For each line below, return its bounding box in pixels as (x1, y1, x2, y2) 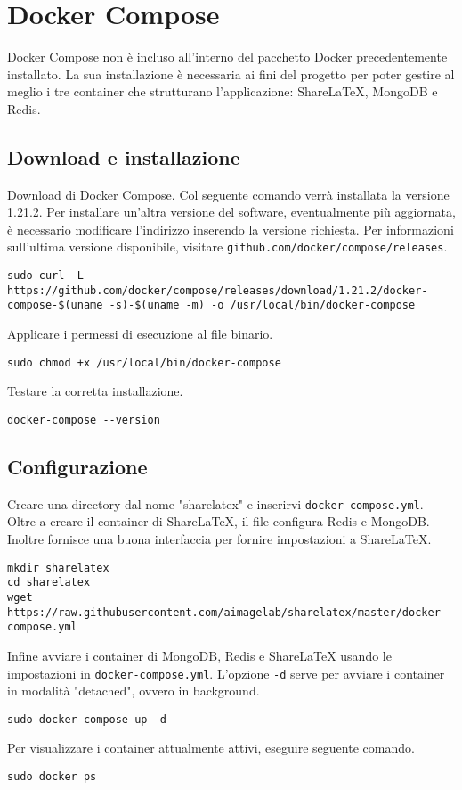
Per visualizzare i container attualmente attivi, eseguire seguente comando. (7, 738, 415, 757)
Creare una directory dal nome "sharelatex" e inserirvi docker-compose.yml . (7, 494, 424, 513)
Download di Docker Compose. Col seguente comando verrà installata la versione (7, 185, 450, 203)
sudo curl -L (7, 269, 84, 283)
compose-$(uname (7, 299, 103, 312)
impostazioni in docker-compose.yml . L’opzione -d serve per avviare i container (7, 663, 445, 682)
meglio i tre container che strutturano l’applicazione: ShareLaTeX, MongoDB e (7, 82, 438, 101)
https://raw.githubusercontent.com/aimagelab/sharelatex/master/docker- (7, 605, 447, 619)
